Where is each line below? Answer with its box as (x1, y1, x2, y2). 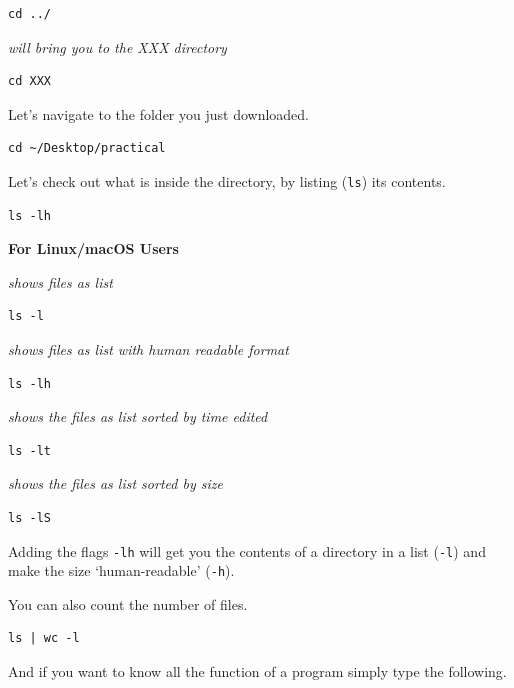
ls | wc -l (8, 631, 80, 646)
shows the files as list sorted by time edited (8, 406, 268, 427)
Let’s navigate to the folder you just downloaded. (8, 103, 310, 124)
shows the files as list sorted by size (8, 473, 223, 494)
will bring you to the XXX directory (8, 36, 227, 57)
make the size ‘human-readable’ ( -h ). (8, 560, 235, 581)
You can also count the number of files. (8, 593, 248, 614)
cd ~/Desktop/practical (8, 141, 166, 156)
